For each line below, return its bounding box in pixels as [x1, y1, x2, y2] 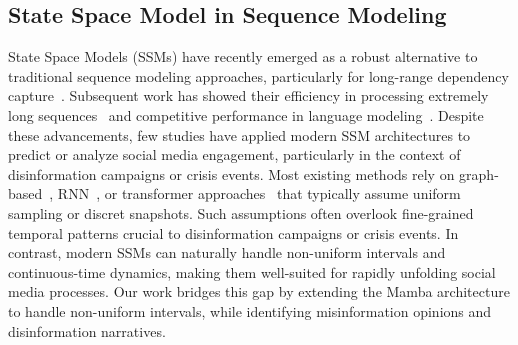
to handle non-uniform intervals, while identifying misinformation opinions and [8, 300, 492, 321]
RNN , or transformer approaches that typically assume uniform [57, 183, 461, 204]
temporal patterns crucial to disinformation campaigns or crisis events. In [8, 222, 459, 243]
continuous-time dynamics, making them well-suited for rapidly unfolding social [8, 261, 496, 282]
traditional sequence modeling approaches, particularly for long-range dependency [8, 65, 509, 86]
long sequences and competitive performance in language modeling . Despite [8, 104, 484, 125]
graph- [459, 163, 499, 184]
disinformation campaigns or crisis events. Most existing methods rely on [8, 163, 455, 184]
